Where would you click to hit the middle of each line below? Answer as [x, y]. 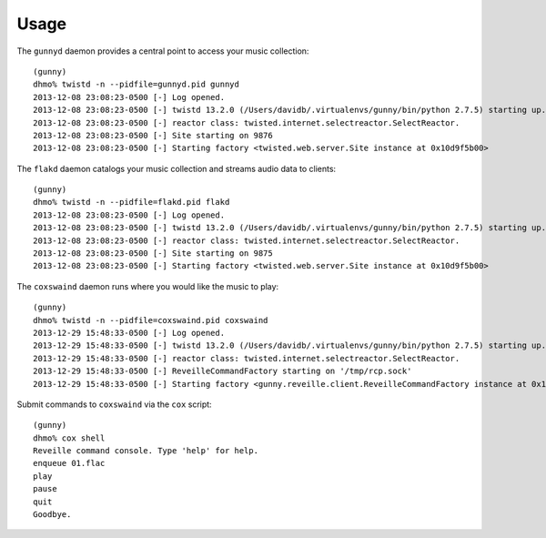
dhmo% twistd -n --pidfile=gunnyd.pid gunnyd [136, 85]
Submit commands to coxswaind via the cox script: [115, 404]
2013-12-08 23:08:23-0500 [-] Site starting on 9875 [153, 254]
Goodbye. [52, 515]
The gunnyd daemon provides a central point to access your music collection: [163, 51]
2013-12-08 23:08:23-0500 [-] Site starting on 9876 [153, 135]
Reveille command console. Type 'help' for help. [146, 451]
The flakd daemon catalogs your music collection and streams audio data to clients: [177, 168]
